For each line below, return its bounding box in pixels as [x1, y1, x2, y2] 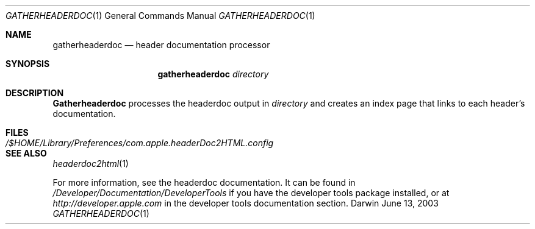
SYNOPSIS [5, 58, 50, 69]
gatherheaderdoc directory [157, 69, 269, 79]
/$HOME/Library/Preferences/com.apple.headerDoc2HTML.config [5, 138, 274, 148]
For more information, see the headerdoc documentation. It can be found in [52, 177, 356, 188]
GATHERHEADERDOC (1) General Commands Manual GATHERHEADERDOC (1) [5, 10, 315, 21]
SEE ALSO [5, 148, 47, 158]
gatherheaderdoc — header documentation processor [52, 40, 270, 50]
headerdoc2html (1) [52, 158, 129, 169]
